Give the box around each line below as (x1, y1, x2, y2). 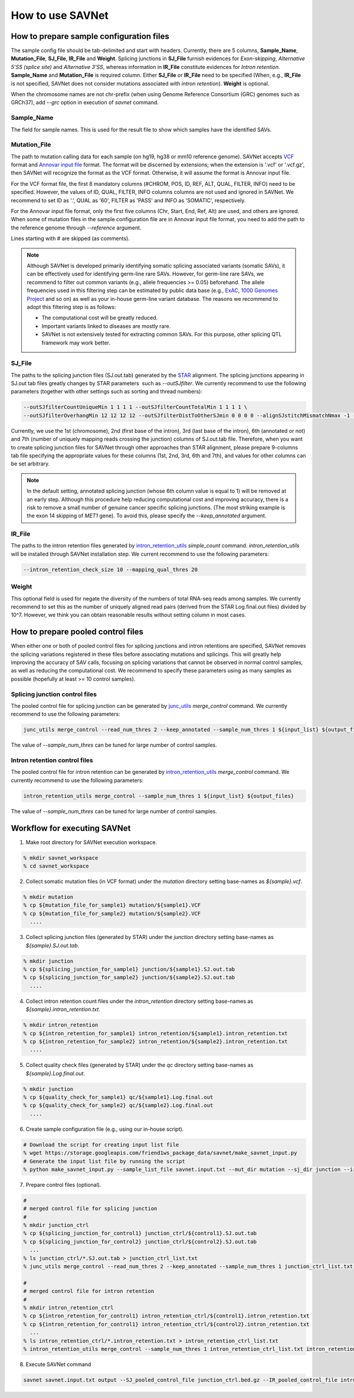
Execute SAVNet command (25, 1360, 91, 1368)
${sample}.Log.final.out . (25, 1069, 86, 1077)
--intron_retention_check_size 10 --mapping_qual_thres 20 (23, 566, 198, 573)
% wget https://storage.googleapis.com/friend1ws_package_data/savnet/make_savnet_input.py (23, 1150, 297, 1156)
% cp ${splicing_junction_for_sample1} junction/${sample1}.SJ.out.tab (23, 966, 235, 973)
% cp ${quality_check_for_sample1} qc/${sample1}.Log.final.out (23, 1094, 214, 1101)
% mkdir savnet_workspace (23, 854, 99, 861)
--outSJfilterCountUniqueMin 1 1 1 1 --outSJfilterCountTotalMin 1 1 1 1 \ (23, 404, 248, 411)
